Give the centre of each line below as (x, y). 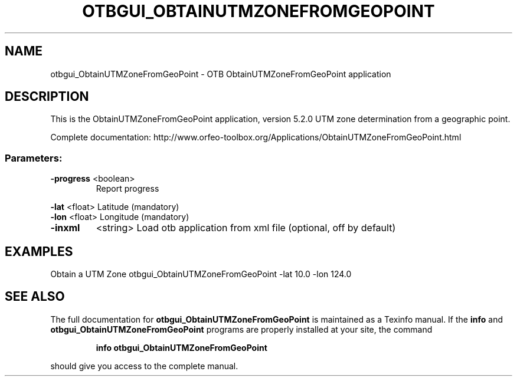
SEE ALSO (35, 297)
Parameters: (34, 158)
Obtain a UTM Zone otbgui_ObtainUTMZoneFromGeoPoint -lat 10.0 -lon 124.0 (201, 274)
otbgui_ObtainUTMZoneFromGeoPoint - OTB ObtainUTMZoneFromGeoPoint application (221, 74)
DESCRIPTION (47, 97)
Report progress (127, 189)
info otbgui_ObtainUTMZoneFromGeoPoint (181, 347)
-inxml (65, 228)
